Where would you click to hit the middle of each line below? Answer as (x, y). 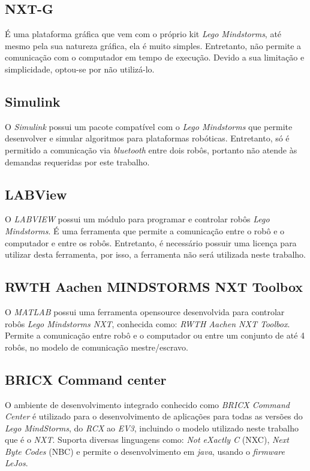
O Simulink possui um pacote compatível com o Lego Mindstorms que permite (149, 126)
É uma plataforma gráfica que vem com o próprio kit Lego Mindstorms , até (143, 34)
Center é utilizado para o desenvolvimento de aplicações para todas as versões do (154, 416)
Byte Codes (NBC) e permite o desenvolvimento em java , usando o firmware (145, 451)
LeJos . (16, 463)
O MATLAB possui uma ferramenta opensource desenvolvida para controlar (145, 311)
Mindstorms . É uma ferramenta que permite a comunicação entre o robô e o (145, 230)
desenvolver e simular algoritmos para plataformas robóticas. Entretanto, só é (147, 138)
